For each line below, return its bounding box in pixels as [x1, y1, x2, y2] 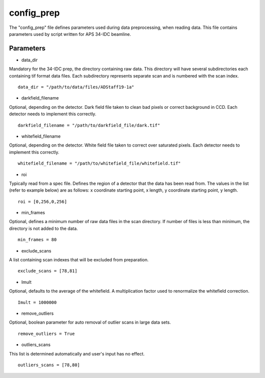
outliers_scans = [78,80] [18, 362, 80, 368]
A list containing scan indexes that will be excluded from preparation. [9, 257, 149, 263]
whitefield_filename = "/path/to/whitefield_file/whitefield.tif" [18, 161, 181, 166]
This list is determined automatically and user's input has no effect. [9, 351, 145, 356]
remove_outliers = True [18, 331, 75, 336]
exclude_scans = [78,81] [18, 268, 78, 274]
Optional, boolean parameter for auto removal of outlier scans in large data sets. [9, 319, 171, 326]
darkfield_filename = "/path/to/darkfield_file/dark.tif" [18, 123, 160, 128]
